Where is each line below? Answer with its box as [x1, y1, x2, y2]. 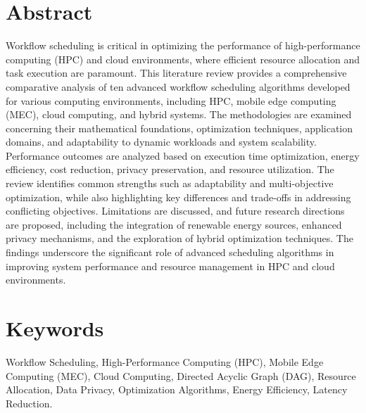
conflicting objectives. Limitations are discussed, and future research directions [6, 203, 345, 218]
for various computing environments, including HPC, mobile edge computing [6, 93, 336, 108]
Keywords [6, 314, 104, 342]
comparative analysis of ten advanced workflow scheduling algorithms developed [6, 79, 351, 94]
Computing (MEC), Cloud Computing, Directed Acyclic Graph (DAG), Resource [6, 368, 356, 383]
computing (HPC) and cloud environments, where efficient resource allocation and [6, 51, 360, 66]
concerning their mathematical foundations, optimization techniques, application [6, 120, 353, 135]
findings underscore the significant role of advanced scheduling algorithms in [6, 245, 334, 260]
